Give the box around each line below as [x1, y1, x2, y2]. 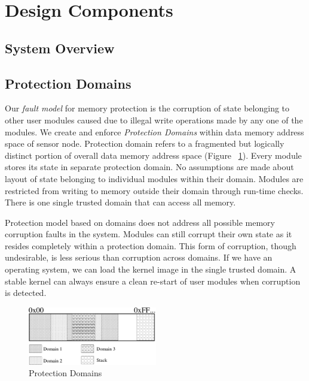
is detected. [5, 286, 47, 299]
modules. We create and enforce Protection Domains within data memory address [5, 125, 304, 138]
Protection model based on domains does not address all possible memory [5, 216, 275, 228]
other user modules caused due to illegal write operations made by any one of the [5, 113, 303, 126]
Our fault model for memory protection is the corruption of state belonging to [5, 102, 290, 114]
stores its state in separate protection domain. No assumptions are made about [5, 161, 294, 173]
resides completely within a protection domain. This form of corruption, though [5, 239, 296, 252]
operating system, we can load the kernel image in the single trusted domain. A [5, 263, 296, 276]
